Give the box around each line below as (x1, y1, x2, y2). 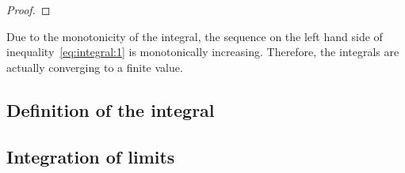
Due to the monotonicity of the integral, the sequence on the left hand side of (6, 28, 383, 44)
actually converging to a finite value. (6, 58, 183, 75)
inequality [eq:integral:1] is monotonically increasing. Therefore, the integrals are (6, 43, 399, 60)
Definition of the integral (6, 97, 215, 122)
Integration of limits (6, 144, 175, 168)
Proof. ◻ (6, 2, 51, 17)
